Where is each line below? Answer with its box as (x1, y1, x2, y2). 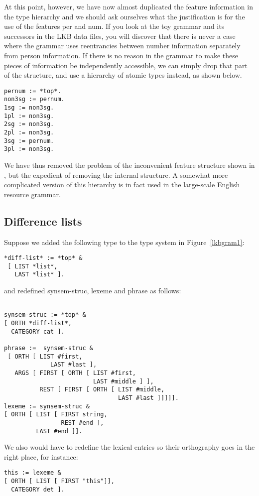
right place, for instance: (4, 451, 78, 462)
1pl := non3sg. (4, 112, 54, 120)
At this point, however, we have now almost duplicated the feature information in (4, 1, 253, 11)
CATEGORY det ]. (11, 486, 65, 493)
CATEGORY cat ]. (11, 328, 65, 335)
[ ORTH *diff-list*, (4, 320, 72, 327)
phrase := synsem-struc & (4, 345, 93, 352)
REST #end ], (61, 419, 104, 426)
